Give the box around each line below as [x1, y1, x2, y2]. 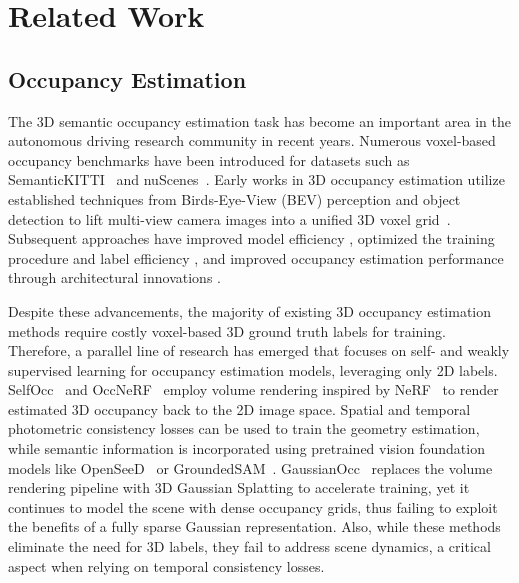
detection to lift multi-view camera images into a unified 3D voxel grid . [8, 208, 451, 229]
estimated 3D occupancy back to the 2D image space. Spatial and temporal [8, 398, 471, 419]
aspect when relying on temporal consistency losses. [8, 555, 325, 576]
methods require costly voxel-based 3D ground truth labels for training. [8, 320, 446, 341]
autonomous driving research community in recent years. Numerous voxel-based [8, 130, 496, 151]
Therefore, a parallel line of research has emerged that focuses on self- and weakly [8, 340, 510, 361]
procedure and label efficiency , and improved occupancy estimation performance [8, 247, 504, 268]
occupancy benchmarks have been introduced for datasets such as [8, 149, 410, 170]
